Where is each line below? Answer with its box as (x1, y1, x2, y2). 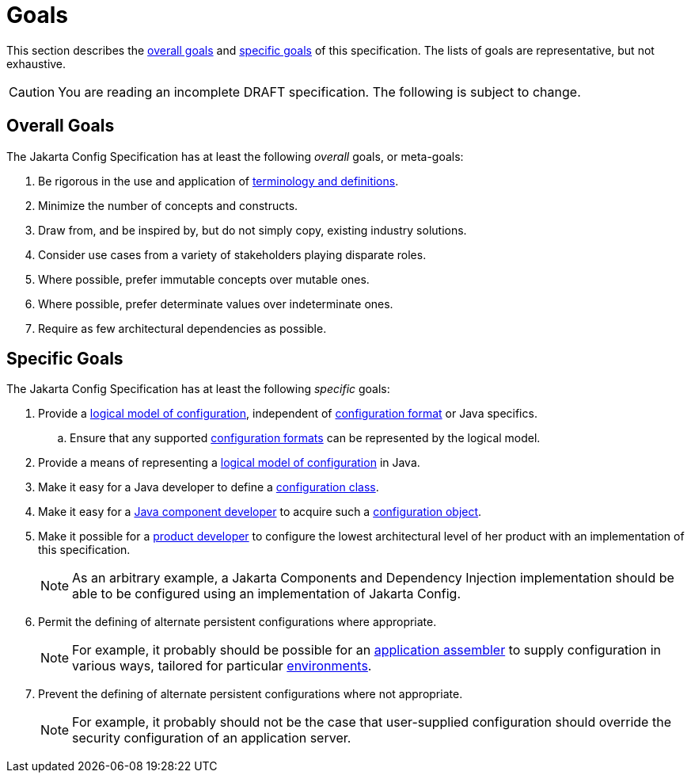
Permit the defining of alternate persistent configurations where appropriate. (38, 615, 437, 629)
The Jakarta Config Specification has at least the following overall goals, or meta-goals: (6, 149, 464, 163)
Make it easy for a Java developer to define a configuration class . (38, 480, 379, 495)
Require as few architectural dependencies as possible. (38, 321, 327, 335)
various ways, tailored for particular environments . (72, 658, 372, 674)
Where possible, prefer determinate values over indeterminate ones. (38, 296, 393, 311)
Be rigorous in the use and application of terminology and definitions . (38, 174, 399, 188)
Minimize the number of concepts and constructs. (38, 198, 298, 212)
